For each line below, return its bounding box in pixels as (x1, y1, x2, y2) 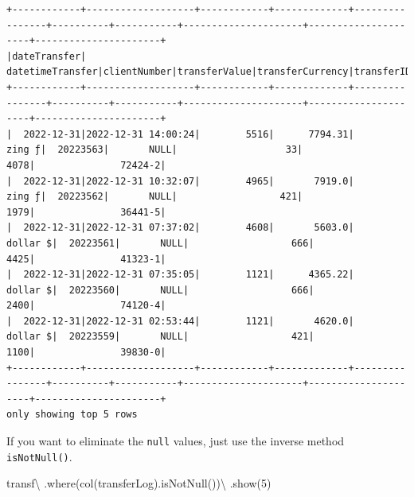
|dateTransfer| (6, 50, 87, 62)
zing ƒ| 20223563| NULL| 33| (6, 144, 303, 156)
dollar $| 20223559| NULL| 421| (6, 331, 314, 343)
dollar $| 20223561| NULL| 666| (6, 237, 314, 249)
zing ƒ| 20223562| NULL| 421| (6, 191, 303, 203)
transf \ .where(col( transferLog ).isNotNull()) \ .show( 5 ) (6, 475, 271, 491)
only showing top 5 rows (6, 409, 138, 421)
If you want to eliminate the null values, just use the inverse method (6, 433, 345, 449)
